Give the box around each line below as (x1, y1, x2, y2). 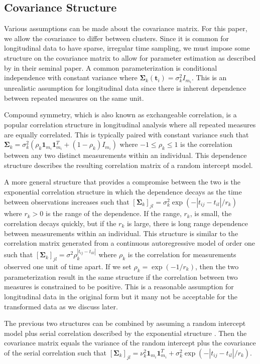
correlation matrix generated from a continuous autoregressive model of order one (4, 238, 255, 248)
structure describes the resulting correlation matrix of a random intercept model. (4, 159, 253, 170)
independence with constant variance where (4, 72, 138, 83)
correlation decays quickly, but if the (4, 218, 116, 228)
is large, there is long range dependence (126, 218, 248, 228)
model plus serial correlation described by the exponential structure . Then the (4, 327, 247, 338)
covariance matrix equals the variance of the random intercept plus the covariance (4, 337, 256, 348)
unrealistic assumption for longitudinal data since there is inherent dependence (4, 83, 246, 93)
